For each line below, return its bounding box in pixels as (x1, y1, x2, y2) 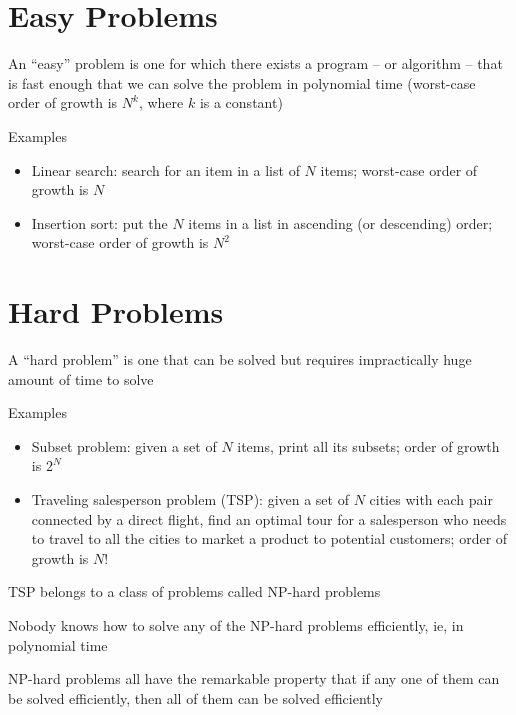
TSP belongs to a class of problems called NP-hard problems (8, 581, 381, 602)
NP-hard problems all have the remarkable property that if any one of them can (8, 668, 500, 689)
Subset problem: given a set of (31, 435, 217, 456)
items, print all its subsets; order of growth (237, 435, 500, 456)
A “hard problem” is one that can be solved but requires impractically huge (8, 349, 472, 369)
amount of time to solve (8, 368, 154, 389)
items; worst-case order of (320, 159, 478, 180)
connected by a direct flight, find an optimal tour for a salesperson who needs (31, 508, 507, 529)
